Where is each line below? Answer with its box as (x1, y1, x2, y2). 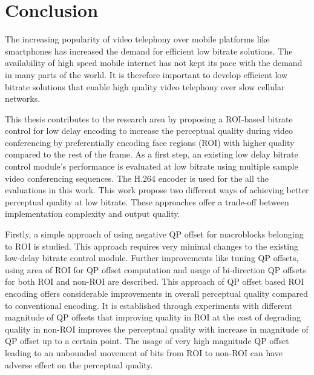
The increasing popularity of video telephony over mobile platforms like (5, 33, 270, 45)
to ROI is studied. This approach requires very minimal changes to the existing (5, 239, 298, 252)
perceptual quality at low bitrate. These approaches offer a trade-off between (5, 195, 289, 208)
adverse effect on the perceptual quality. (5, 358, 153, 371)
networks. (5, 92, 41, 105)
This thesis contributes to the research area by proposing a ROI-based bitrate (5, 112, 293, 125)
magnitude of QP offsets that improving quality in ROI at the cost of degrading (5, 311, 301, 324)
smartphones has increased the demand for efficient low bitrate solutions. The (5, 44, 293, 57)
